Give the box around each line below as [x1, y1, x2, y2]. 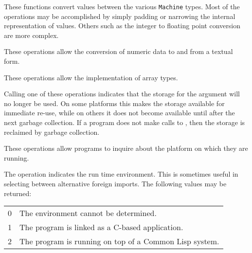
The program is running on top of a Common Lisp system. [19, 235, 219, 247]
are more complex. [4, 30, 59, 40]
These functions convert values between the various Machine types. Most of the [4, 1, 240, 11]
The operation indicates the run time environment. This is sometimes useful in [4, 169, 238, 179]
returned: [4, 188, 32, 198]
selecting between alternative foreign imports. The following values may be [4, 178, 227, 188]
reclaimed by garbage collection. [4, 126, 100, 137]
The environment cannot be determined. [19, 207, 157, 219]
